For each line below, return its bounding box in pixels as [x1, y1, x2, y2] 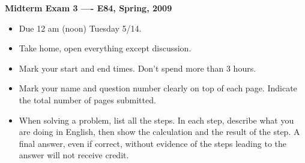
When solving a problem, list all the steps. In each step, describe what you [19, 113, 294, 126]
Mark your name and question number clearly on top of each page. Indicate [19, 82, 297, 94]
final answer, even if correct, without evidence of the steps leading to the [19, 137, 287, 149]
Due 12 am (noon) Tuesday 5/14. [19, 21, 142, 34]
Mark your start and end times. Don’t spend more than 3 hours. [19, 61, 256, 74]
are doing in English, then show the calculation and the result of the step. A [19, 125, 300, 138]
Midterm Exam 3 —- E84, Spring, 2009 [5, 2, 172, 14]
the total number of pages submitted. [19, 93, 156, 106]
